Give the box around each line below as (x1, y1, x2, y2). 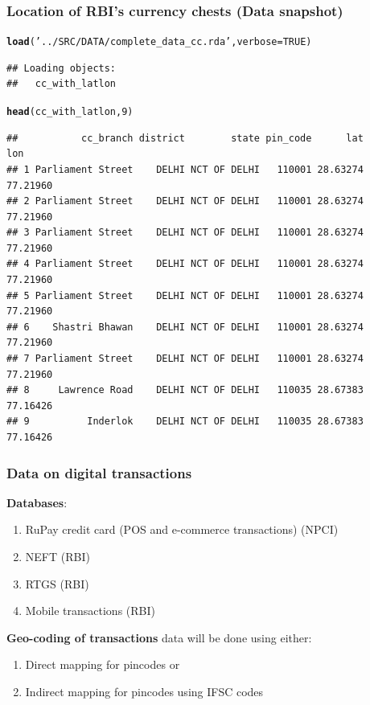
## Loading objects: (6, 62, 117, 74)
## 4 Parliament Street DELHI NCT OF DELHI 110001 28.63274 (6, 258, 364, 270)
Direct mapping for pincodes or (25, 656, 180, 673)
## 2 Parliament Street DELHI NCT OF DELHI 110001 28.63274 (6, 195, 364, 207)
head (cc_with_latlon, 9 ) (6, 106, 134, 118)
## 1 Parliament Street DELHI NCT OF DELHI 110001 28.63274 (6, 163, 364, 175)
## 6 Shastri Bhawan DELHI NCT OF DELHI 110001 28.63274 (6, 321, 364, 333)
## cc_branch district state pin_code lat (6, 132, 364, 144)
